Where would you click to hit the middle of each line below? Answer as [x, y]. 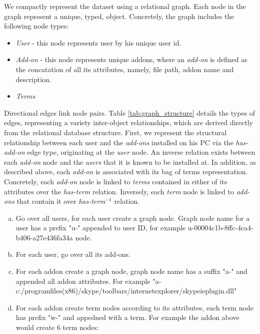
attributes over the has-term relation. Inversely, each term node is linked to [119, 191]
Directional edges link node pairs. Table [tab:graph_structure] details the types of [130, 112]
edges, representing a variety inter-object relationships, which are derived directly [129, 122]
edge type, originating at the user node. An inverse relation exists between [141, 152]
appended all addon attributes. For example [83, 281]
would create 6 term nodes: [57, 327]
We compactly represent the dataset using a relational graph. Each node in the [125, 6]
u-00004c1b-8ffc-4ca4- [220, 228]
